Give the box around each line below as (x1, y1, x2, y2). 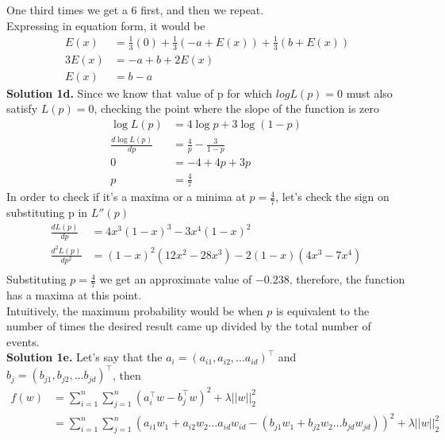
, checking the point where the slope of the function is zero (94, 100, 379, 117)
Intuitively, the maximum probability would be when (6, 302, 263, 318)
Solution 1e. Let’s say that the (6, 349, 163, 365)
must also (346, 84, 393, 101)
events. (6, 333, 40, 349)
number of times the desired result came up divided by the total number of (6, 318, 371, 334)
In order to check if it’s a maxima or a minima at (6, 188, 246, 205)
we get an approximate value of (99, 271, 252, 288)
